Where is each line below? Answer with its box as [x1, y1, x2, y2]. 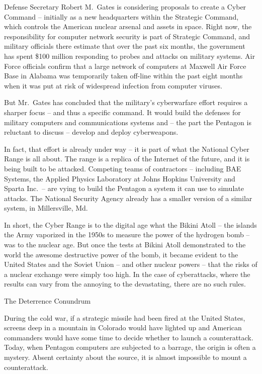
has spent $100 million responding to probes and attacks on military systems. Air [4, 50, 255, 61]
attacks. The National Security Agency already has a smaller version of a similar [4, 193, 252, 203]
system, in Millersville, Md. [4, 203, 88, 213]
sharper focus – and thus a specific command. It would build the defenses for [4, 107, 241, 117]
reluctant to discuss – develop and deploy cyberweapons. [4, 127, 179, 137]
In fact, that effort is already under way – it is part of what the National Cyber [4, 143, 249, 154]
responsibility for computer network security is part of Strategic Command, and [4, 31, 250, 41]
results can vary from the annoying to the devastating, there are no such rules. [4, 278, 246, 289]
